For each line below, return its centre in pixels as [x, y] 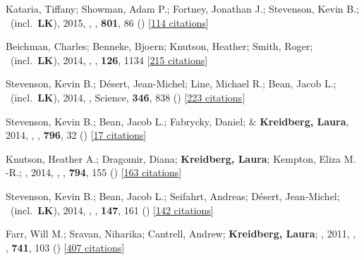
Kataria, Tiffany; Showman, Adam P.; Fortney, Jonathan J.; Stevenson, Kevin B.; [182, 8]
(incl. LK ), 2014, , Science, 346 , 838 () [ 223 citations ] [128, 97]
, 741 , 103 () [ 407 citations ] [65, 247]
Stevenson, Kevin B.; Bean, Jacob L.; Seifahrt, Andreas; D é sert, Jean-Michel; [173, 196]
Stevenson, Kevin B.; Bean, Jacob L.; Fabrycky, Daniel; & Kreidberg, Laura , [177, 121]
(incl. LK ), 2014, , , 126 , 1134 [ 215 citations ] [109, 60]
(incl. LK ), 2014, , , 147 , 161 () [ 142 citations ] [112, 210]
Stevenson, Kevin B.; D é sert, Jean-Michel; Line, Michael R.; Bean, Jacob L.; [171, 83]
